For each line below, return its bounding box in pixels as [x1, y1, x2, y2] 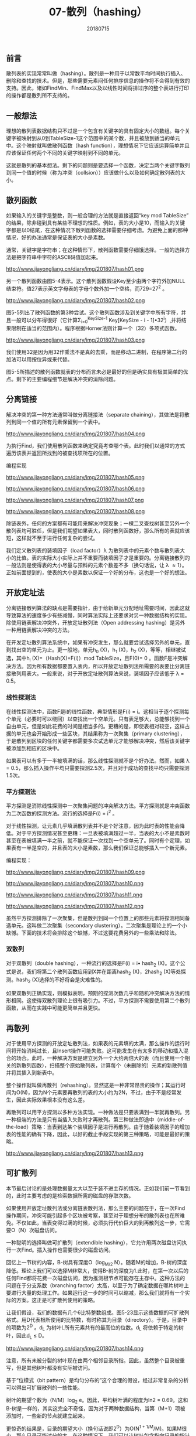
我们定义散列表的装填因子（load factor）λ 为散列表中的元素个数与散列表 [6, 547, 180, 554]
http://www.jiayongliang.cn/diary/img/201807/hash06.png [6, 485, 145, 492]
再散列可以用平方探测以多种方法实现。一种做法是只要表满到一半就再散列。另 [6, 1108, 190, 1116]
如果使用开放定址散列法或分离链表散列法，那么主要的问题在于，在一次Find [6, 1205, 185, 1212]
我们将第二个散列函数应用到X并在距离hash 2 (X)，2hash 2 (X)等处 [26, 968, 181, 976]
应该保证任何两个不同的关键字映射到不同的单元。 [6, 149, 124, 156]
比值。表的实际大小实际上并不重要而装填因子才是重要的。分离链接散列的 [16, 554, 190, 561]
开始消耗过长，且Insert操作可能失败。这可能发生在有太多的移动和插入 [16, 1047, 184, 1055]
